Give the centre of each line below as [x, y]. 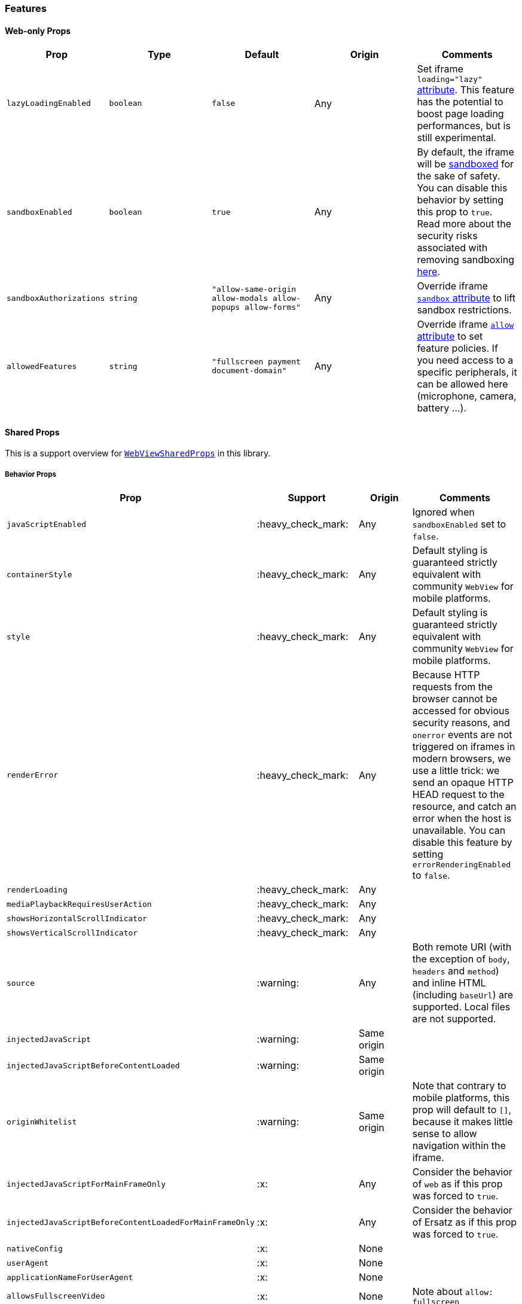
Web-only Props [38, 31]
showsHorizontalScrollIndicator [77, 918]
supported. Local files [461, 1007]
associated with [452, 248]
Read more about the [464, 224]
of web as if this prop [457, 1184]
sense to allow [445, 1134]
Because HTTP [446, 675]
